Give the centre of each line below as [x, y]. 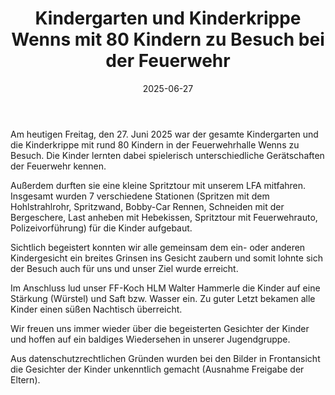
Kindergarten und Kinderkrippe [168, 18]
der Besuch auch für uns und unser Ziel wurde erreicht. [124, 268]
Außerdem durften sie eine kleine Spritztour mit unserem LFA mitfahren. [158, 185]
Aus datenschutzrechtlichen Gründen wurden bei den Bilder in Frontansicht [165, 358]
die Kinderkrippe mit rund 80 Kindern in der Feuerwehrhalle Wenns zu [155, 144]
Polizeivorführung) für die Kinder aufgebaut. [101, 228]
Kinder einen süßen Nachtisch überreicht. [96, 309]
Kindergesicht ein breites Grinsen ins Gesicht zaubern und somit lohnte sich [166, 258]
